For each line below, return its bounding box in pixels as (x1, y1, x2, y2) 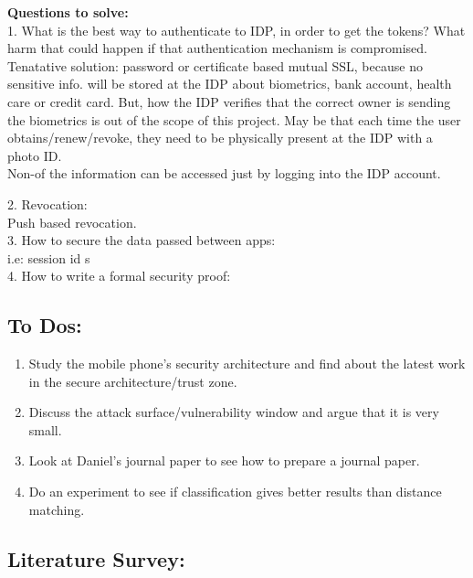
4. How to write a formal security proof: (7, 266, 231, 285)
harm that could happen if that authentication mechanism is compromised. (7, 38, 427, 58)
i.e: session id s (7, 248, 90, 267)
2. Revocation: (7, 194, 88, 213)
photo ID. (7, 145, 62, 165)
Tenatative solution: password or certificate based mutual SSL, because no (7, 56, 423, 75)
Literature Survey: (7, 544, 185, 573)
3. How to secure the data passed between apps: (7, 230, 276, 250)
